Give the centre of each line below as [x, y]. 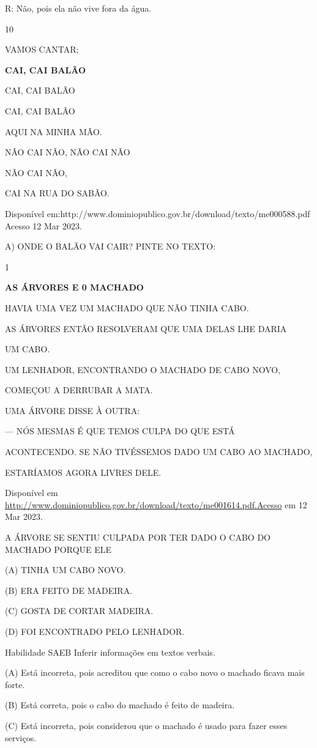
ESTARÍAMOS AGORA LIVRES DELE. [83, 472]
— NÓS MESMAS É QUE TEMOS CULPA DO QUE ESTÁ [120, 431]
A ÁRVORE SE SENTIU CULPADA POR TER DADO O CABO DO [138, 537]
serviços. [21, 737]
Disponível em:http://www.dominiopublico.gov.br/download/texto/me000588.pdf [158, 213]
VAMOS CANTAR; [42, 49]
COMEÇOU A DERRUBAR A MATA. [79, 390]
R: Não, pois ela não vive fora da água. [78, 8]
